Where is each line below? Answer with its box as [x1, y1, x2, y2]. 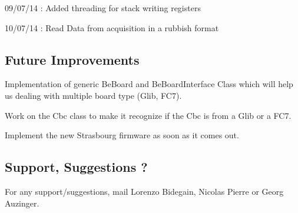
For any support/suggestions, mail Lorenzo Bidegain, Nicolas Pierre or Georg [5, 185, 284, 197]
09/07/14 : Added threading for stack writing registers [5, 2, 201, 14]
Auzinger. [5, 197, 39, 209]
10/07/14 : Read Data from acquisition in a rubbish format [5, 21, 219, 34]
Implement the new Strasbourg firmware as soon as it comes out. [5, 129, 239, 141]
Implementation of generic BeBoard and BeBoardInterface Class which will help [5, 78, 293, 90]
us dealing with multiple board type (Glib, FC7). [5, 89, 182, 101]
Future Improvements [5, 50, 140, 68]
